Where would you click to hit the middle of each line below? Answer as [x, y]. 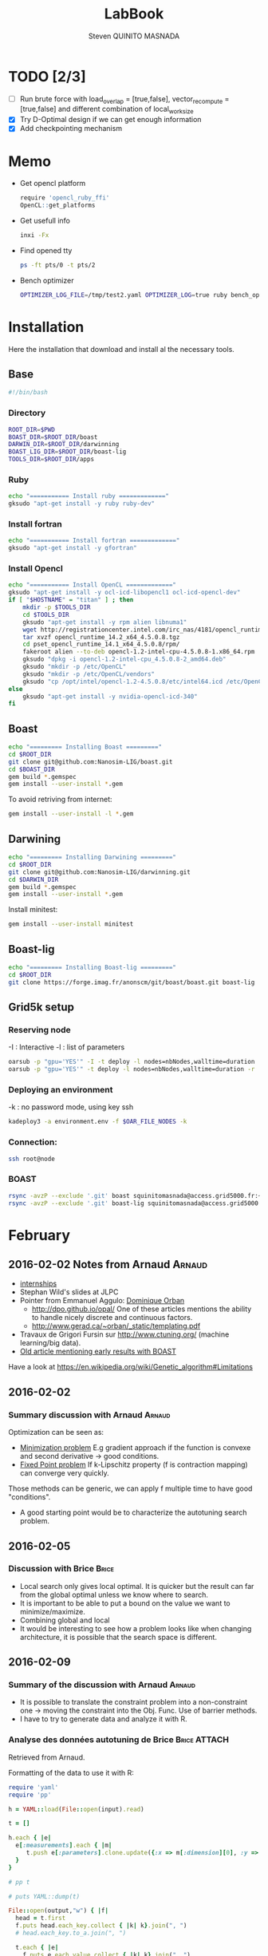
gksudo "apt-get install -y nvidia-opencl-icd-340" [110, 696]
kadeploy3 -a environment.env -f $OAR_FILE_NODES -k [98, 1122]
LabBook [134, 14]
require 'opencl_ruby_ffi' [65, 198]
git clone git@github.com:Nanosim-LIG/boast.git [91, 762]
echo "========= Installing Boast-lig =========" [93, 967]
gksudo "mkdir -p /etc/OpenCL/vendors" [89, 674]
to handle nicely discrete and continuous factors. [112, 1318]
